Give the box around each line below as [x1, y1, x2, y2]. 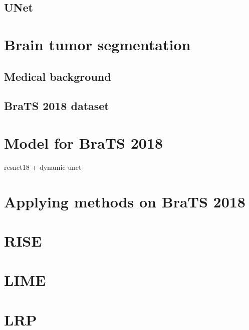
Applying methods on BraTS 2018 [4, 191, 245, 211]
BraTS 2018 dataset [4, 98, 109, 114]
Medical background [4, 68, 111, 84]
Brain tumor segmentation [4, 34, 191, 54]
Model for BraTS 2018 [4, 132, 163, 153]
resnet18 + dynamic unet [4, 161, 82, 172]
